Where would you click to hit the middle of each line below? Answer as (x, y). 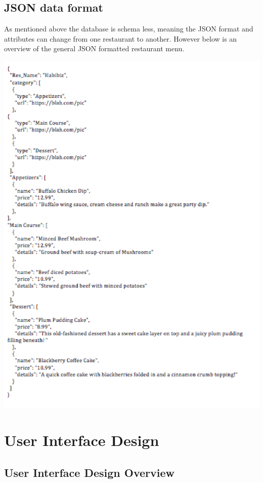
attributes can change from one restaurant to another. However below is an (121, 38)
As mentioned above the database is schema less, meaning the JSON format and (129, 29)
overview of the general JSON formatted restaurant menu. (94, 48)
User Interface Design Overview (90, 472)
